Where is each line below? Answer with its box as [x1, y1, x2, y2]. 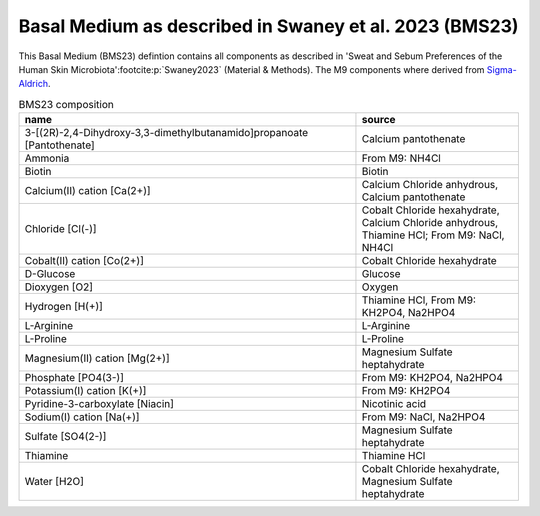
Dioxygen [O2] [24, 280, 94, 294]
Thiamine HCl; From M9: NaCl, [361, 228, 505, 242]
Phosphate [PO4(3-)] [24, 371, 124, 385]
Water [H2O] [24, 475, 85, 489]
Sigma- [486, 63, 517, 75]
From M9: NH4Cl [361, 151, 442, 165]
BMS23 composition [18, 97, 114, 111]
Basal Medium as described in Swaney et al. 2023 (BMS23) [18, 15, 519, 37]
